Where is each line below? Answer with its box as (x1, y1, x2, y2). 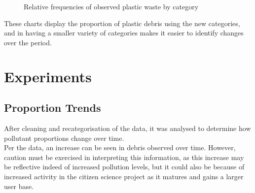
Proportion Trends (4, 100, 101, 115)
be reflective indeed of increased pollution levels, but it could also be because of (4, 161, 245, 172)
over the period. (4, 37, 52, 47)
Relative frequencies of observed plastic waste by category (24, 1, 199, 11)
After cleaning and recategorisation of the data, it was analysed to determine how (4, 123, 251, 133)
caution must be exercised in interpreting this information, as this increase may (4, 152, 244, 162)
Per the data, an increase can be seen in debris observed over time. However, (4, 142, 236, 153)
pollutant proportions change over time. (4, 132, 124, 143)
